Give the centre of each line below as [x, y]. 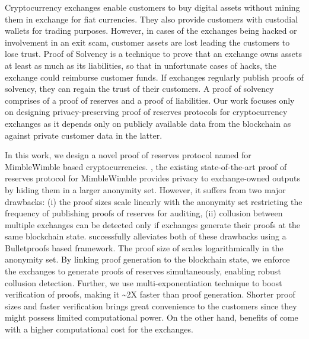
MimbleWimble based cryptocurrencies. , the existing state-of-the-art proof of [146, 166]
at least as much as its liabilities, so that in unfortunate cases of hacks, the [141, 65]
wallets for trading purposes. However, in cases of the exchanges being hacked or [151, 31]
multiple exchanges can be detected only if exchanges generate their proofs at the [153, 224]
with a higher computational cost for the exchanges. [99, 329]
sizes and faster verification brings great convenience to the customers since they [151, 306]
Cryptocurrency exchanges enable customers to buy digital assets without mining [152, 7]
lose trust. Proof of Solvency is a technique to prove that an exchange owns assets [153, 54]
